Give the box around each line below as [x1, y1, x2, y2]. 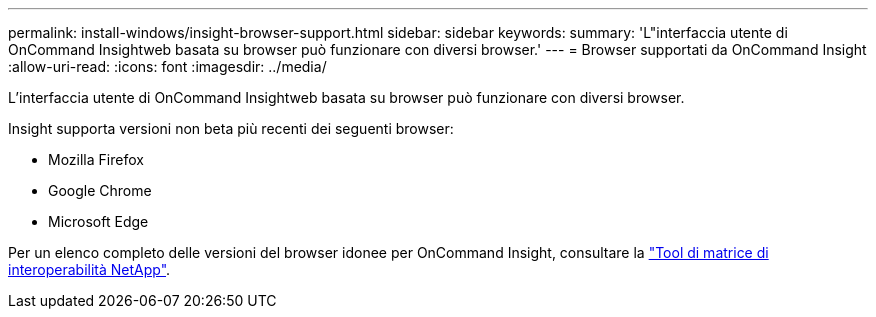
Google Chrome [48, 182, 152, 199]
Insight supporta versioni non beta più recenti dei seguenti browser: [8, 120, 454, 137]
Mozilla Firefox [48, 151, 144, 168]
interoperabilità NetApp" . [8, 261, 171, 278]
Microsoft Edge [48, 213, 149, 230]
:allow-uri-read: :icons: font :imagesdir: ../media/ [8, 58, 327, 75]
